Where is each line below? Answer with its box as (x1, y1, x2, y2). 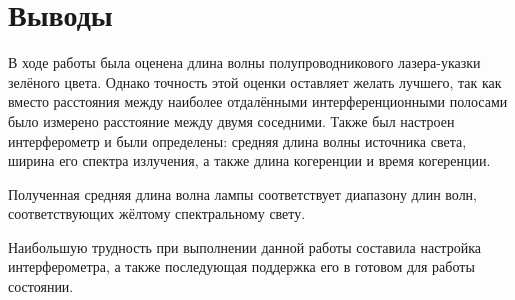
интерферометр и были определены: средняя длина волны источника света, (8, 130, 467, 151)
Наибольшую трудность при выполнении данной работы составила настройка (8, 236, 481, 257)
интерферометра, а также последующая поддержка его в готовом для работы (8, 256, 475, 277)
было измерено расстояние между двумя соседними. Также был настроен (8, 110, 455, 131)
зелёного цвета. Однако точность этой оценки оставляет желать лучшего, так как (8, 71, 502, 92)
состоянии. (8, 276, 74, 297)
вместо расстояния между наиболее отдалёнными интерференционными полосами (8, 91, 508, 112)
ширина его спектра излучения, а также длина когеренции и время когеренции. (8, 150, 491, 171)
